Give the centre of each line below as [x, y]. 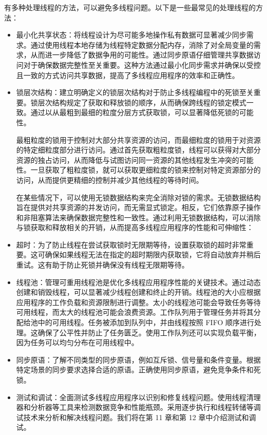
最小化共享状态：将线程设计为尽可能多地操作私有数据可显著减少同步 [131, 35]
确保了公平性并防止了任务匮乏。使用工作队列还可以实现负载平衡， [149, 332]
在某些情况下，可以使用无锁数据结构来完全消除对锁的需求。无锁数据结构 [138, 197]
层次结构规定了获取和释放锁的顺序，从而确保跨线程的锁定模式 [142, 102]
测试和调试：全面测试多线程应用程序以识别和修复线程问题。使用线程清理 [138, 397]
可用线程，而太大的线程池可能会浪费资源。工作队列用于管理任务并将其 [135, 312]
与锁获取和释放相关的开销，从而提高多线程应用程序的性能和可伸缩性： [135, 227]
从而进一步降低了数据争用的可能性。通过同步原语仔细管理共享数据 [142, 55]
